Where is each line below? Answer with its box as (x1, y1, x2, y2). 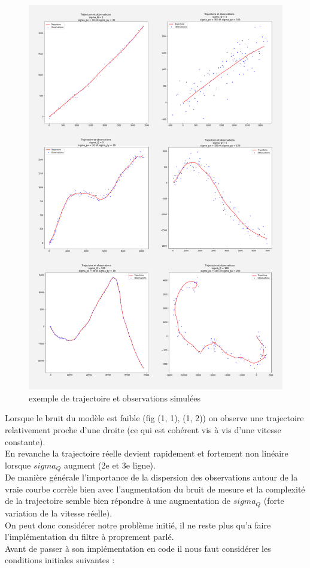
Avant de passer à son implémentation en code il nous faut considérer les (5, 542, 271, 554)
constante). (5, 435, 45, 448)
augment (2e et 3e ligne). (63, 458, 156, 471)
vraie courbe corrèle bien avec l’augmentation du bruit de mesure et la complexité (5, 482, 305, 495)
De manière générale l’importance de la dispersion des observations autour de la (5, 471, 298, 484)
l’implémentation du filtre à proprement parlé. (5, 530, 174, 543)
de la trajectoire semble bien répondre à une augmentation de (5, 494, 231, 507)
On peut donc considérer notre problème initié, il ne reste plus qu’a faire (5, 518, 271, 531)
